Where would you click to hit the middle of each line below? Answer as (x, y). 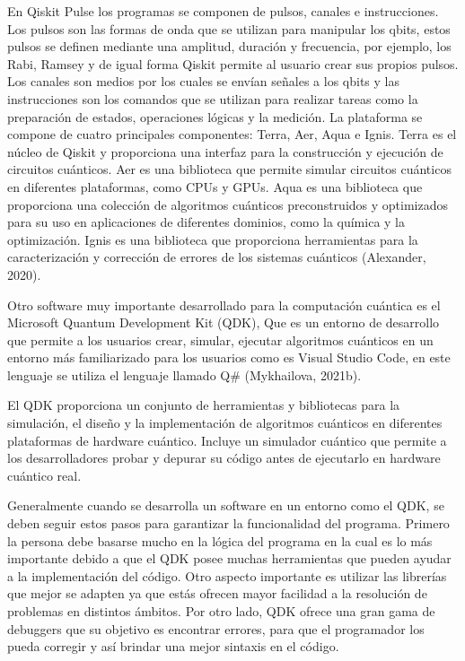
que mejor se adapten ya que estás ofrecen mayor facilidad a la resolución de (217, 593)
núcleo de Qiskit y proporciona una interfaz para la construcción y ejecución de (225, 151)
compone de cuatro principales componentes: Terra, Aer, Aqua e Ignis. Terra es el (232, 134)
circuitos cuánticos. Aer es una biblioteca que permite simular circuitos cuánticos (229, 169)
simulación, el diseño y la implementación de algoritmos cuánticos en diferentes (225, 423)
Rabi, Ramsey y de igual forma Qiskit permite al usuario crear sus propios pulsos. (233, 63)
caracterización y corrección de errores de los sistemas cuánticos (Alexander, (217, 257)
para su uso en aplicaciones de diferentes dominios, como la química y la (206, 222)
